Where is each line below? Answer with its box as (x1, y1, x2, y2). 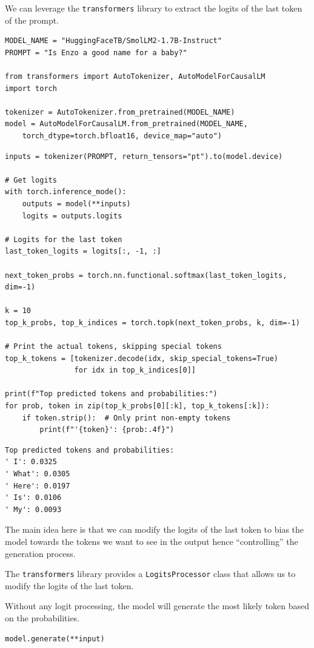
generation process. (5, 547, 76, 559)
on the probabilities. (5, 612, 80, 624)
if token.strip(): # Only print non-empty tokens (22, 413, 231, 422)
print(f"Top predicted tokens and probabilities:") (5, 390, 218, 399)
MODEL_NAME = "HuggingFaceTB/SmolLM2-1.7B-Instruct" (5, 36, 222, 46)
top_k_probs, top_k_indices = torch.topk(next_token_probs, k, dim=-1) (5, 318, 300, 327)
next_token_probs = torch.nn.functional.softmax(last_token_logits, (5, 271, 287, 280)
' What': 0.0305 (5, 470, 70, 479)
